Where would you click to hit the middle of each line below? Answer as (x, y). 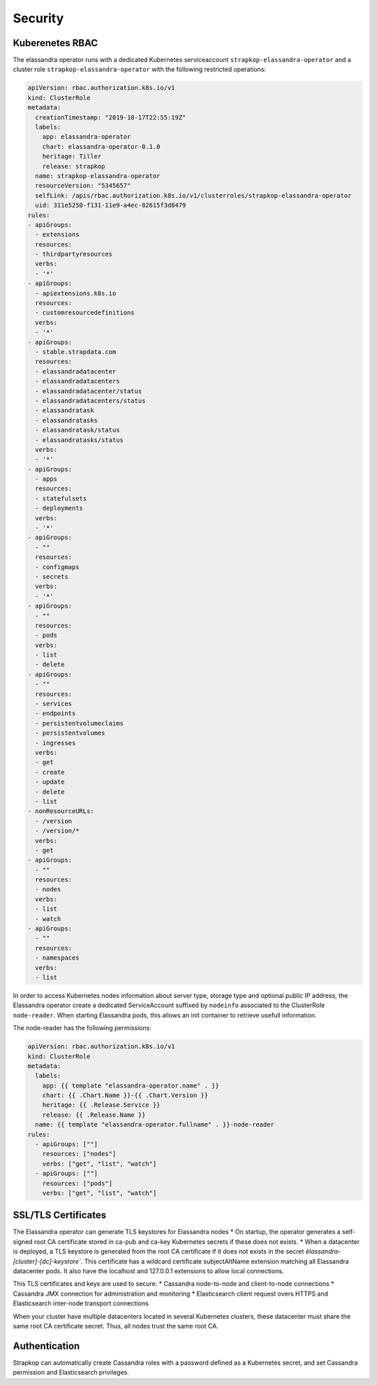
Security (38, 18)
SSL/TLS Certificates (60, 1215)
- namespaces (57, 958)
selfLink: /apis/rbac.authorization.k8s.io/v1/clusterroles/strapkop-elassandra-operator (193, 195)
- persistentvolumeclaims (79, 723)
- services (54, 704)
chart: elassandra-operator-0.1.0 (101, 146)
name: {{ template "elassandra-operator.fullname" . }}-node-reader (155, 1125)
